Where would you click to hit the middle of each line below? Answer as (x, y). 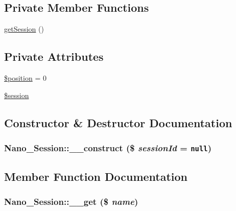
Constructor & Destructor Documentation (118, 122)
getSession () (24, 29)
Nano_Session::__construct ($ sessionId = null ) (108, 147)
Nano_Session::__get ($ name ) (71, 202)
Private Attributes (54, 56)
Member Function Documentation (96, 176)
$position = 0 (25, 78)
